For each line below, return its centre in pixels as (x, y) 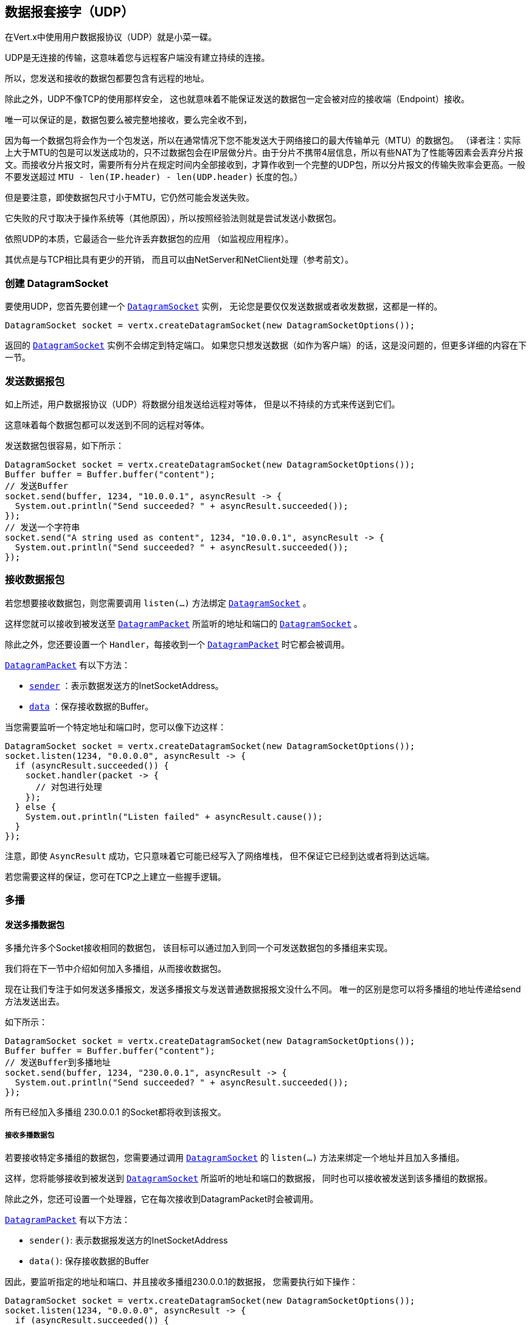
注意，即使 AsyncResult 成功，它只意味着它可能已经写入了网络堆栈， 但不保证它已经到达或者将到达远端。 (220, 856)
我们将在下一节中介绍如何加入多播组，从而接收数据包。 (116, 969)
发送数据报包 (35, 381)
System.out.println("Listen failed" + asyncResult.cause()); (174, 816)
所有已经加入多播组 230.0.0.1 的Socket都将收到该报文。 (116, 1112)
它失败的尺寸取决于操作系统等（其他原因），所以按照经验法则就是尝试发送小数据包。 (173, 218)
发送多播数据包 (35, 924)
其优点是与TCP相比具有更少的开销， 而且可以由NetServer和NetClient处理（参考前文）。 (179, 260)
